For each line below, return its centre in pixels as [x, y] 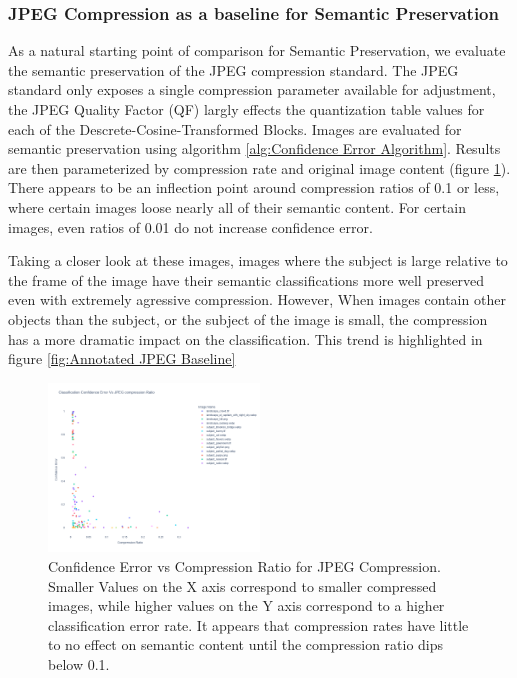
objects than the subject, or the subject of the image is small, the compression [248, 318]
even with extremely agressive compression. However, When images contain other [257, 299]
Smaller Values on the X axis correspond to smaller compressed [242, 585]
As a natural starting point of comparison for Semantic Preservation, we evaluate [257, 50]
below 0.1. [79, 663]
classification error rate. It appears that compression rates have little [258, 624]
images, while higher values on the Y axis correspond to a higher [246, 605]
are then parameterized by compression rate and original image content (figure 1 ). [259, 167]
